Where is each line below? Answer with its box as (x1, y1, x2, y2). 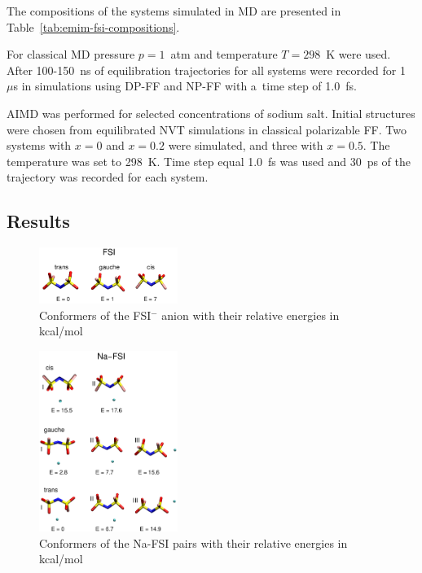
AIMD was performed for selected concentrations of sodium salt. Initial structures (7, 104, 415, 121)
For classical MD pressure (7, 46, 135, 63)
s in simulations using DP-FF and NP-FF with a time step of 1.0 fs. (13, 77, 357, 94)
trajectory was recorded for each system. (7, 168, 209, 186)
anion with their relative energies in (161, 306, 340, 323)
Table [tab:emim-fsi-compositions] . (7, 18, 180, 35)
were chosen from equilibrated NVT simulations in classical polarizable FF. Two (7, 120, 407, 138)
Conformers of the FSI (39, 306, 152, 323)
